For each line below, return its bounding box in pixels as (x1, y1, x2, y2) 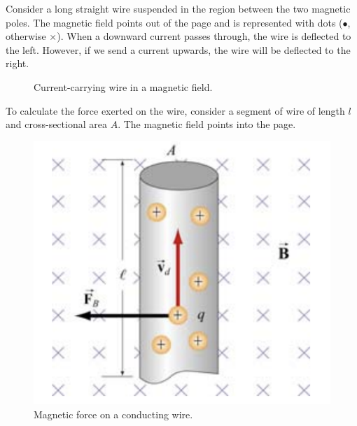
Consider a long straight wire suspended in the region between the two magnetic (6, 1, 351, 15)
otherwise (6, 29, 46, 43)
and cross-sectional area (6, 117, 107, 132)
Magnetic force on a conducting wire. (34, 406, 193, 421)
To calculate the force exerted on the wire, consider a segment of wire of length (6, 103, 345, 118)
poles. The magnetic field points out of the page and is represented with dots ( (6, 15, 343, 29)
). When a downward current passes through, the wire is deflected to (57, 29, 351, 43)
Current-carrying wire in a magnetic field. (34, 79, 213, 94)
